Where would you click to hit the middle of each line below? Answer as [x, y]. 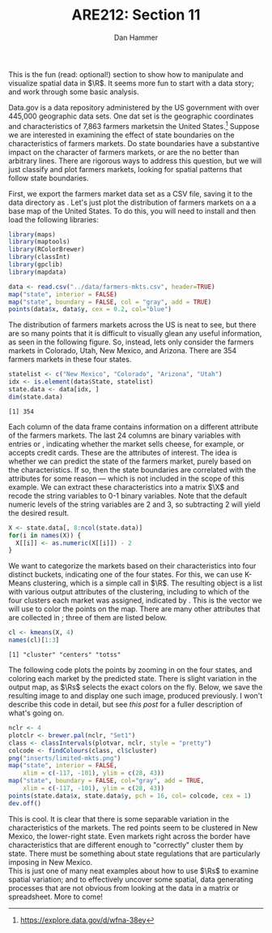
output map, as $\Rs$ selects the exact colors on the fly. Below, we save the [136, 687]
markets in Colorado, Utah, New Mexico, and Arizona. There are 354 [123, 351]
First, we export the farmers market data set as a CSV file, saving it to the [131, 193]
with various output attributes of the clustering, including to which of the [129, 592]
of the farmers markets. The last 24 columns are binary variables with [125, 435]
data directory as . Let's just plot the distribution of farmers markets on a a [132, 202]
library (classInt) [39, 257]
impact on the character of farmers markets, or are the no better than [124, 152]
